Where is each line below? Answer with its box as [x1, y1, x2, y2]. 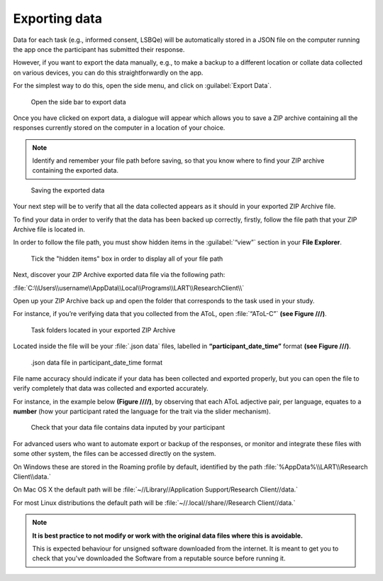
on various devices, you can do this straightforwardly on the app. [13, 68, 204, 77]
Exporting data [13, 11, 103, 26]
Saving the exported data [30, 185, 105, 195]
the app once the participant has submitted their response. [13, 45, 185, 53]
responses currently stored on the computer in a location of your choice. [13, 124, 226, 132]
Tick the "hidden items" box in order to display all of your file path [30, 254, 223, 263]
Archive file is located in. [13, 225, 85, 234]
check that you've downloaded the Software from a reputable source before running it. [32, 554, 286, 563]
